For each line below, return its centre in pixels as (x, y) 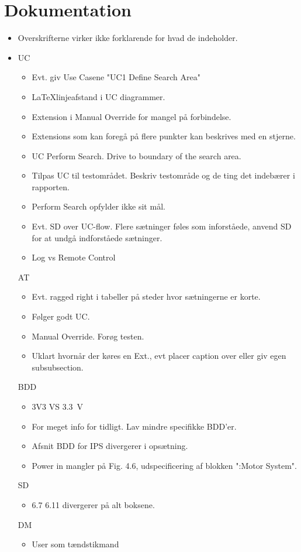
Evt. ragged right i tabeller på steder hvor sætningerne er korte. (146, 296)
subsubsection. (58, 367)
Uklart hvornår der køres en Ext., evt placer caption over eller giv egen (159, 356)
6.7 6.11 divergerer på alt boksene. (93, 504)
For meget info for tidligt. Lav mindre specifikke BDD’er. (134, 426)
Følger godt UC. (61, 316)
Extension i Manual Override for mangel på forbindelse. (132, 116)
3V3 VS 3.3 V (58, 406)
